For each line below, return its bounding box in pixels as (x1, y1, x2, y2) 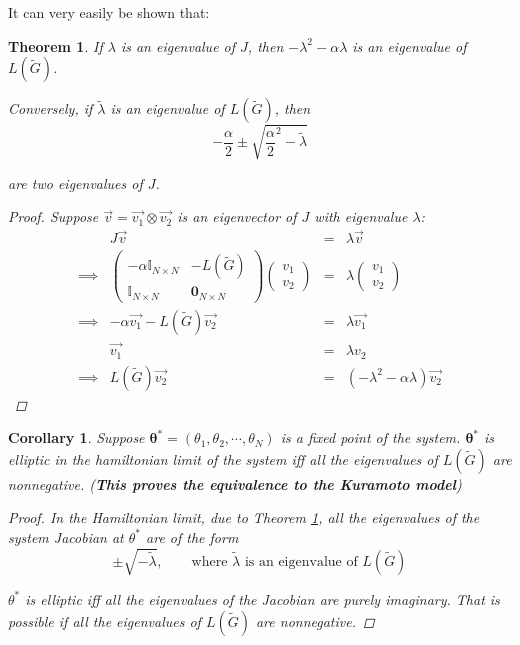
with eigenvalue (314, 206, 408, 227)
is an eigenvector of (177, 206, 297, 227)
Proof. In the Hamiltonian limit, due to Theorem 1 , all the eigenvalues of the (8, 507, 480, 528)
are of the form (146, 526, 239, 547)
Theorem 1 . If (8, 35, 103, 56)
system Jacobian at (8, 526, 124, 547)
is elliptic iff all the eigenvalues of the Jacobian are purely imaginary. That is (25, 588, 500, 609)
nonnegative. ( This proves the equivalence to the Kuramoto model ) (8, 473, 462, 494)
